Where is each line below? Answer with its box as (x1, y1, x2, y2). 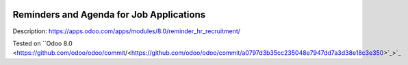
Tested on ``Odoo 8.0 (12, 39, 73, 47)
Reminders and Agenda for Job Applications (12, 9, 205, 20)
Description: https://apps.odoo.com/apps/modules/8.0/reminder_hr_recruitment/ (12, 27, 241, 35)
